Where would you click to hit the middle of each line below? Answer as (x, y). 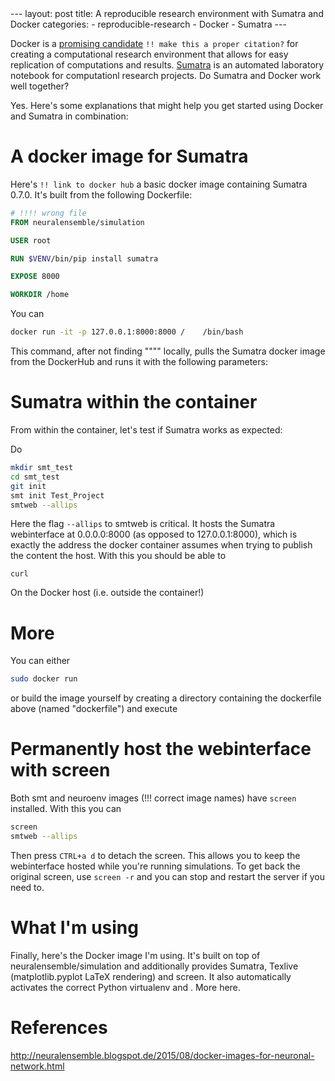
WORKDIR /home (40, 295)
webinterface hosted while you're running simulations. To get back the (155, 866)
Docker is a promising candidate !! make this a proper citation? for (154, 43)
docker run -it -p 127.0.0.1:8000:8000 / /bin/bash (127, 332)
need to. (27, 887)
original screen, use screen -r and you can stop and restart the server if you (168, 876)
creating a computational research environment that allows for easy (149, 54)
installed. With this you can (66, 809)
